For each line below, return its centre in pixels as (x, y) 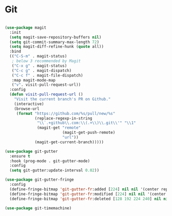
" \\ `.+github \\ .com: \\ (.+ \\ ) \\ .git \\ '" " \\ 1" (87, 123)
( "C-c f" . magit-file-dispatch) (47, 75)
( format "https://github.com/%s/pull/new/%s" (66, 113)
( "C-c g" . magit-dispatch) (42, 70)
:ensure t (20, 156)
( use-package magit (26, 27)
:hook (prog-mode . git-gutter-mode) (50, 161)
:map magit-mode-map (34, 80)
